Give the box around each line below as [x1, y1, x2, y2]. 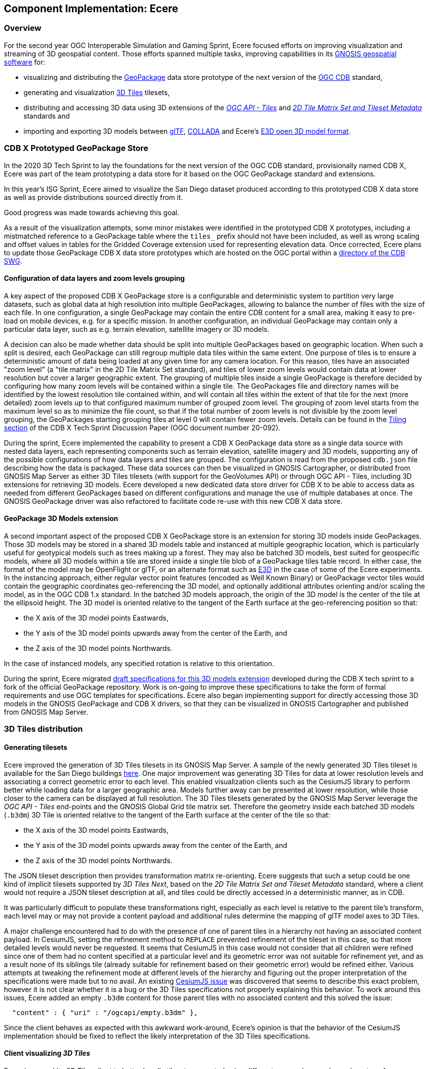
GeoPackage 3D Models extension [4, 514, 119, 523]
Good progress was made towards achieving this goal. [4, 208, 179, 217]
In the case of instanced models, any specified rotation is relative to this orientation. [4, 659, 274, 668]
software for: [4, 57, 46, 66]
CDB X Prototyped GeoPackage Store [4, 143, 148, 153]
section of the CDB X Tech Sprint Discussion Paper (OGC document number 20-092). [4, 423, 281, 432]
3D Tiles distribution [4, 724, 83, 734]
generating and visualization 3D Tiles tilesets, [24, 88, 170, 97]
